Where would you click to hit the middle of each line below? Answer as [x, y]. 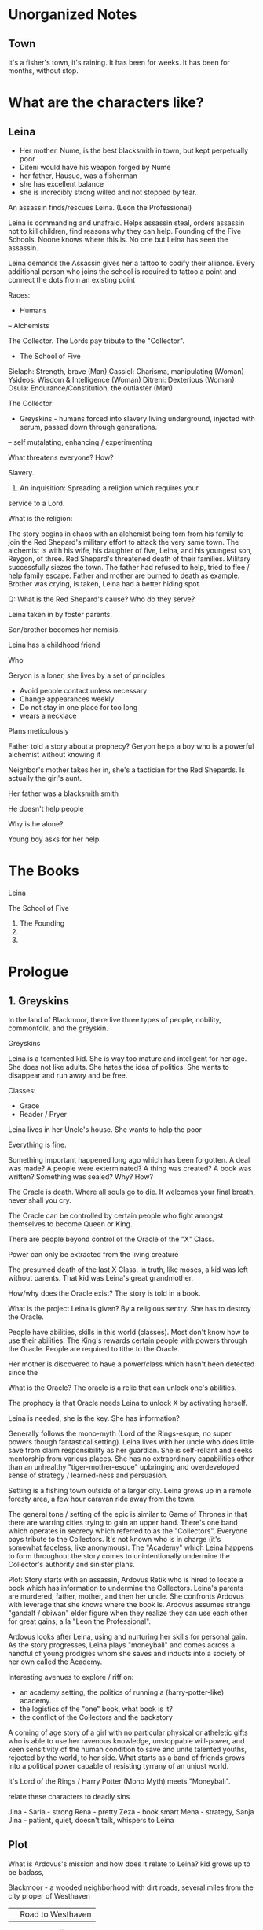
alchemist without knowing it [54, 754]
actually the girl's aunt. [45, 778]
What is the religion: [40, 518]
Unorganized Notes [73, 15]
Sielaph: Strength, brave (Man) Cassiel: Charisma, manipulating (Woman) [126, 371]
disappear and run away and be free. [68, 1075]
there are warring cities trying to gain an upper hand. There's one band [123, 1522]
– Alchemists [29, 325]
